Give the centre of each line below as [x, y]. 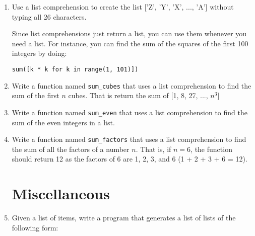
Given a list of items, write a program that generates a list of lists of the [124, 218]
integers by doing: [39, 53]
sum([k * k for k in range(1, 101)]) [75, 69]
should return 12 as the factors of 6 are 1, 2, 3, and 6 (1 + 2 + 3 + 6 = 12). [130, 159]
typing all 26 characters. [49, 16]
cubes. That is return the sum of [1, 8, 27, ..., [138, 95]
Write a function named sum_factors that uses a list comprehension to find [129, 139]
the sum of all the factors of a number [71, 149]
